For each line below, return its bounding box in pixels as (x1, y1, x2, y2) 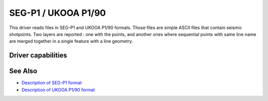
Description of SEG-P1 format (21, 80, 82, 86)
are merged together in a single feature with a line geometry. (9, 38, 134, 44)
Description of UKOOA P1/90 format (21, 87, 95, 93)
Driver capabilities (9, 51, 67, 60)
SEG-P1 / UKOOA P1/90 (9, 7, 106, 18)
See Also (9, 67, 37, 75)
